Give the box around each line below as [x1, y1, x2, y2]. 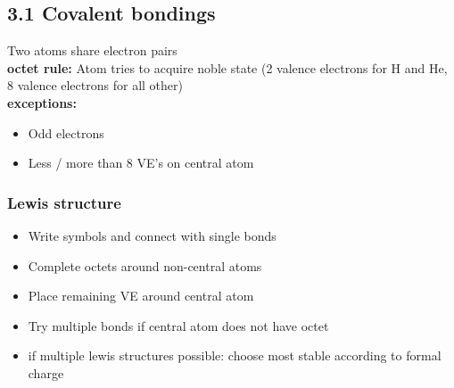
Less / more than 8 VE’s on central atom [28, 153, 254, 172]
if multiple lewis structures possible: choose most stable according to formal [28, 346, 442, 365]
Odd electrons [28, 123, 104, 142]
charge [28, 363, 64, 382]
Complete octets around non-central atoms [28, 256, 262, 275]
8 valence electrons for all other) [7, 76, 183, 95]
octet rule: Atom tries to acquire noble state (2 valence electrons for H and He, [7, 58, 448, 77]
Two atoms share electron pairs [7, 41, 177, 60]
